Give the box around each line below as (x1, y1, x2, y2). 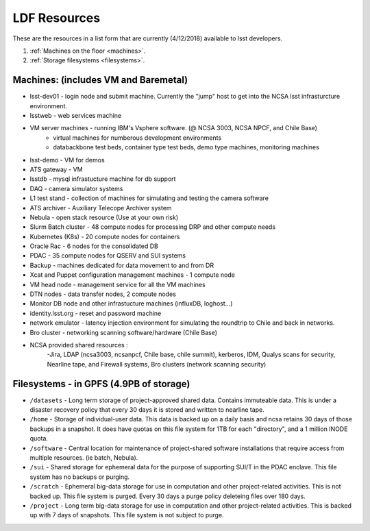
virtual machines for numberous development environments (53, 134, 222, 142)
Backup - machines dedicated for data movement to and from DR (29, 261, 214, 269)
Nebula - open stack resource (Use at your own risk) (29, 213, 179, 221)
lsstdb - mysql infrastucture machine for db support (29, 175, 176, 183)
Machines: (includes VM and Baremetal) (12, 74, 188, 86)
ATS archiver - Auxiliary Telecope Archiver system (29, 203, 172, 212)
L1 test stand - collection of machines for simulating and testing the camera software (29, 194, 269, 202)
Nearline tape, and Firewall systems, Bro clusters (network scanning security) (47, 360, 267, 368)
